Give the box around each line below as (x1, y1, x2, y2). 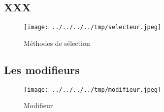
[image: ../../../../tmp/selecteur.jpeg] (24, 24, 162, 31)
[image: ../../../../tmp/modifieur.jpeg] (24, 86, 162, 93)
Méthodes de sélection (24, 37, 90, 48)
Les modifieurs (4, 62, 80, 77)
